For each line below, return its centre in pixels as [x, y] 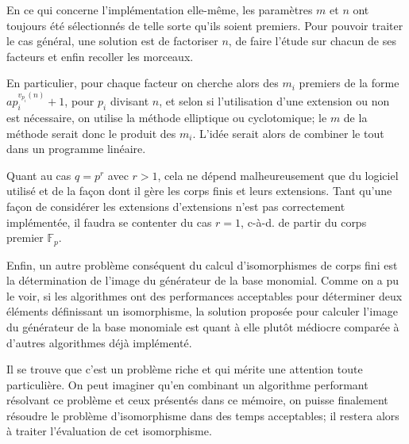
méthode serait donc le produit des [91, 133]
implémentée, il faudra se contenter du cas [109, 222]
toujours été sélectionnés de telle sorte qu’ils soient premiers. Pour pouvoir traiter [205, 25]
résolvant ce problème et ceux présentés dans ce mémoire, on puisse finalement [197, 400]
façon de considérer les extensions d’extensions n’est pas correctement [176, 206]
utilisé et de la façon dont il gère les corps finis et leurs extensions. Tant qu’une [199, 191]
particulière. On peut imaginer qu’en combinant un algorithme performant [187, 384]
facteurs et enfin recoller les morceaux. [100, 56]
